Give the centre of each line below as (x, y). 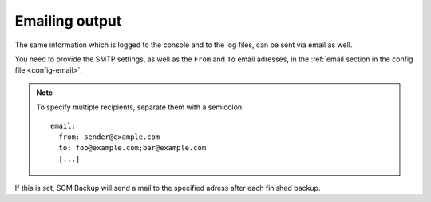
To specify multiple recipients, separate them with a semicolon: (140, 107)
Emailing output (68, 21)
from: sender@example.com (109, 137)
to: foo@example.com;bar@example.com (132, 148)
